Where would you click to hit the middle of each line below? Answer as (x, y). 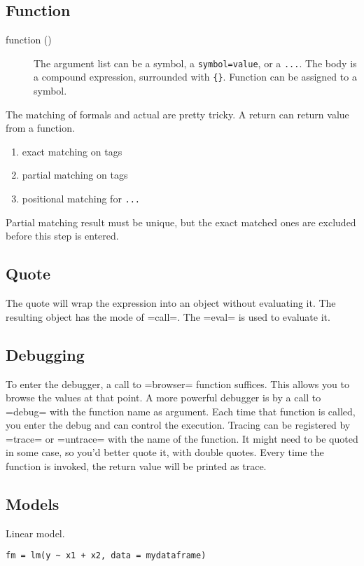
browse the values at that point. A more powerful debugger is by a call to (163, 398)
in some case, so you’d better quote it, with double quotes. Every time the (165, 452)
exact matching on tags (72, 151)
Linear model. (35, 533)
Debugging (45, 354)
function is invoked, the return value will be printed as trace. (136, 466)
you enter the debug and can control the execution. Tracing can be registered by (178, 425)
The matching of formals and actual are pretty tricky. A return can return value (177, 114)
